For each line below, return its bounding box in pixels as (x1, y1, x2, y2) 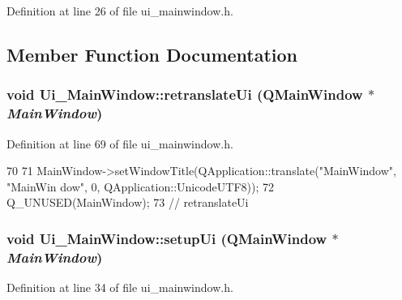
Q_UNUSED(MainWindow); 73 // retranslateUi (6, 194, 249, 211)
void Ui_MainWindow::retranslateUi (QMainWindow (6, 84, 363, 105)
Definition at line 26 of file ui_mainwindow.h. (6, 2, 233, 19)
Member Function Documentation (6, 41, 298, 66)
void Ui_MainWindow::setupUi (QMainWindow (6, 228, 327, 248)
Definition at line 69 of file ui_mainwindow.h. (6, 135, 233, 152)
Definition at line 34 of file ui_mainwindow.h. (6, 279, 233, 296)
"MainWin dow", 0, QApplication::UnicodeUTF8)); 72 (6, 178, 275, 195)
